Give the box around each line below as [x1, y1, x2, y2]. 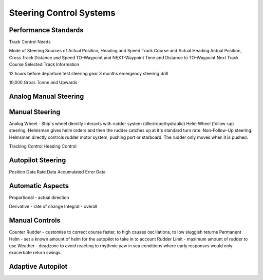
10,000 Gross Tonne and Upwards [9, 80, 77, 86]
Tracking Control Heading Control [9, 143, 77, 149]
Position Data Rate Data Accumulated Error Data [9, 169, 106, 175]
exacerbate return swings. [9, 250, 62, 256]
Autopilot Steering [9, 156, 66, 164]
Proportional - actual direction [9, 194, 69, 200]
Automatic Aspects [9, 181, 69, 190]
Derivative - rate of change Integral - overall [9, 203, 97, 210]
